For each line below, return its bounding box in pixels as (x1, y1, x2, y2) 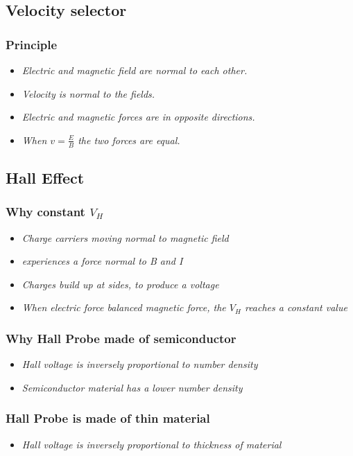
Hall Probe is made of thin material (6, 410, 210, 427)
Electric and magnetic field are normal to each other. (21, 63, 248, 77)
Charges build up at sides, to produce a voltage (21, 277, 219, 291)
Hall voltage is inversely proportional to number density (21, 357, 258, 371)
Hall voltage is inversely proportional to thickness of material (21, 437, 282, 451)
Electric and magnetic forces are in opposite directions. (21, 109, 255, 124)
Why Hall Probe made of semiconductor (6, 329, 236, 347)
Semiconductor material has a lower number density (21, 380, 243, 394)
